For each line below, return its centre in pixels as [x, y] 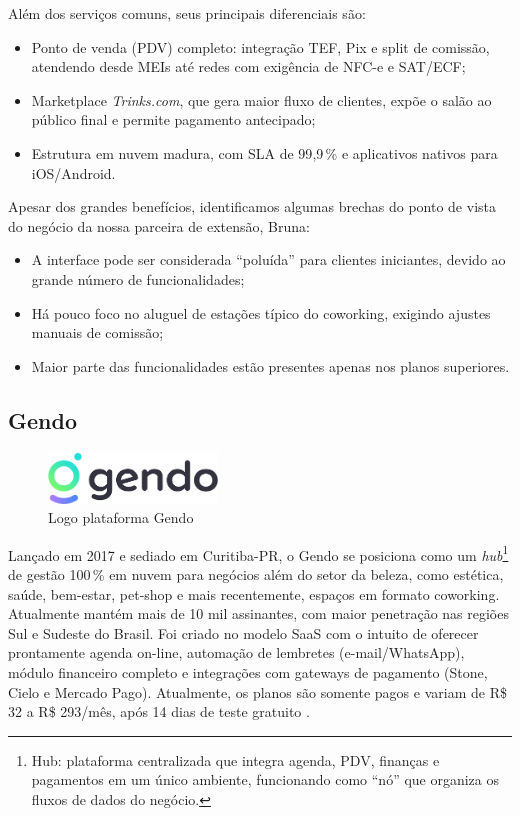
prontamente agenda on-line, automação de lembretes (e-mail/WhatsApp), [236, 652]
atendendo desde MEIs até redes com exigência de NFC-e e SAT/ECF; [248, 66]
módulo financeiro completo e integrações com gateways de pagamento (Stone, [248, 671]
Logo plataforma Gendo [121, 517]
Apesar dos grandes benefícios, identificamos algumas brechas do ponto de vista [252, 206]
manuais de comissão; [97, 332]
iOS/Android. [73, 172]
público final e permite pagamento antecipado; [173, 119]
